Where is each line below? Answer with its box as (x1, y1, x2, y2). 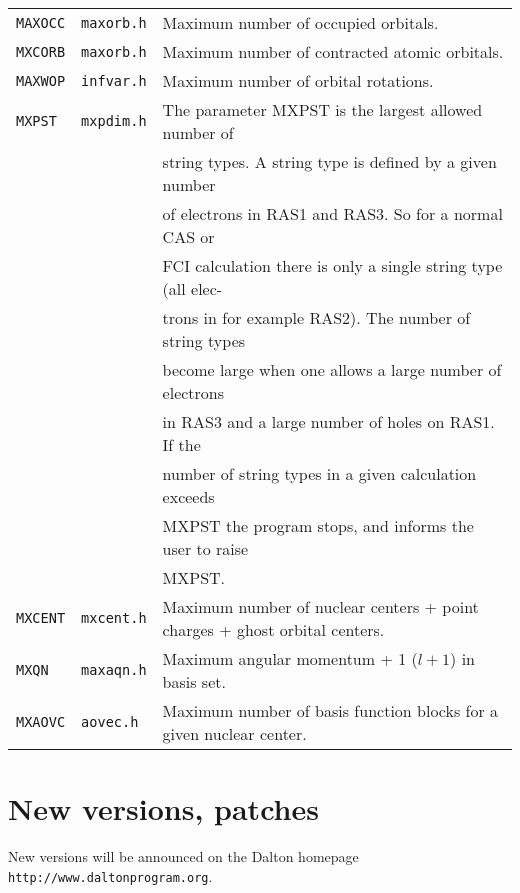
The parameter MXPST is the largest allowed (162, 98, 483, 121)
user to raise (162, 537, 249, 560)
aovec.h (81, 714, 139, 730)
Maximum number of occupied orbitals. (162, 11, 439, 34)
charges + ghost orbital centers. (162, 618, 385, 641)
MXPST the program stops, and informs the (162, 514, 474, 537)
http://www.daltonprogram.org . (8, 865, 213, 886)
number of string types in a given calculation (162, 462, 477, 485)
